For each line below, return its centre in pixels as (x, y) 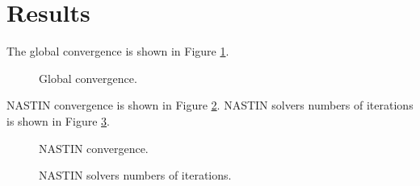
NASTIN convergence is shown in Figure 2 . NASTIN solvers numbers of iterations (210, 105)
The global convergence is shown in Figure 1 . (118, 51)
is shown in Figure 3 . (58, 120)
